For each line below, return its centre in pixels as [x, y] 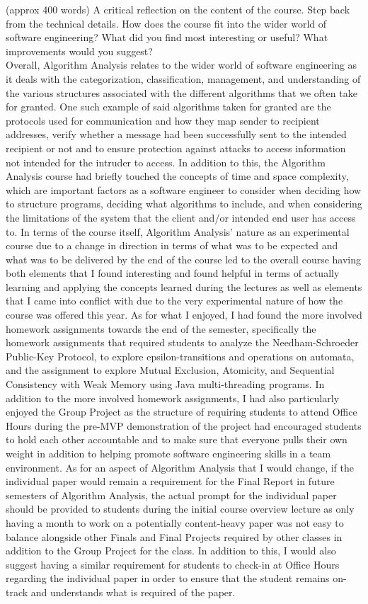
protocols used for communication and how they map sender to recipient [163, 120]
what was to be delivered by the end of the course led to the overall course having [184, 259]
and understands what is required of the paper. [133, 592]
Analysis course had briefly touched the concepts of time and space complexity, [177, 176]
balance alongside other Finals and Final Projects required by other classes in [174, 536]
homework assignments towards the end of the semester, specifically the [161, 328]
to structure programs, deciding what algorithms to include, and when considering [184, 204]
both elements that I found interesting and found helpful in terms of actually [173, 273]
